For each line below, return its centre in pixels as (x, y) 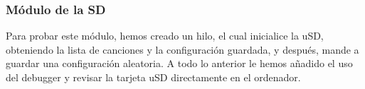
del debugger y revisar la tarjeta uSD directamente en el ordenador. (153, 77)
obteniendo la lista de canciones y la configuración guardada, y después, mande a (182, 49)
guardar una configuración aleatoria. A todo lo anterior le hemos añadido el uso (179, 63)
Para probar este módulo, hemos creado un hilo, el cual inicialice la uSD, (165, 36)
